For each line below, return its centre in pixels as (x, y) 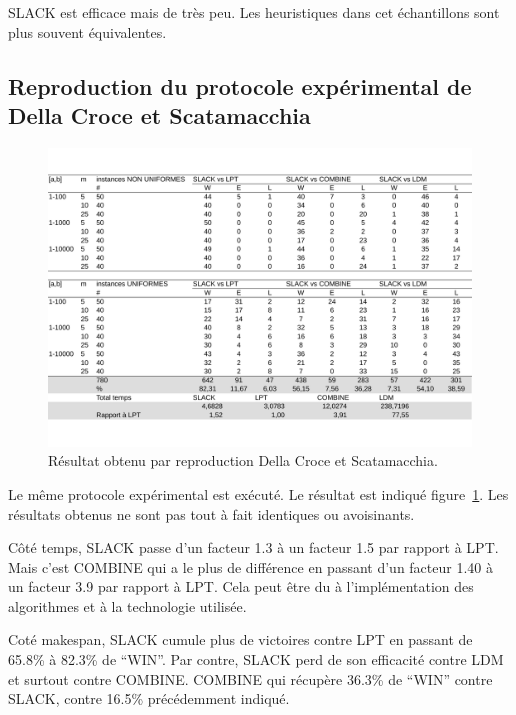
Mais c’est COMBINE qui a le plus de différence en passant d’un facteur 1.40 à (250, 566)
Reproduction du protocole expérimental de (240, 85)
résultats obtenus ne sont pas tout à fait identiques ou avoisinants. (211, 513)
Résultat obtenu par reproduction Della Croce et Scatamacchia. (243, 460)
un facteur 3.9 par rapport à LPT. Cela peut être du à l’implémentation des (241, 586)
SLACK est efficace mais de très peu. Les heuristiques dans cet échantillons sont (254, 12)
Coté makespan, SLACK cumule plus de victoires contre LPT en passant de (240, 639)
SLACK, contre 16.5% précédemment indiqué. (149, 698)
